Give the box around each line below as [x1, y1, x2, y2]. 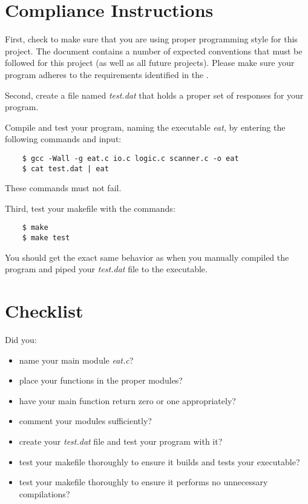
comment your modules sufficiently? [19, 414, 152, 427]
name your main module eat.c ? [19, 353, 134, 366]
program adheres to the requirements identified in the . [5, 68, 209, 80]
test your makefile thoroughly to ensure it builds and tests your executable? [19, 455, 300, 468]
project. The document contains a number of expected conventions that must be [5, 44, 303, 57]
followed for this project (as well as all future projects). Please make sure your [5, 56, 295, 69]
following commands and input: [5, 133, 122, 145]
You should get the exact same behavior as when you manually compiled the [5, 250, 289, 263]
